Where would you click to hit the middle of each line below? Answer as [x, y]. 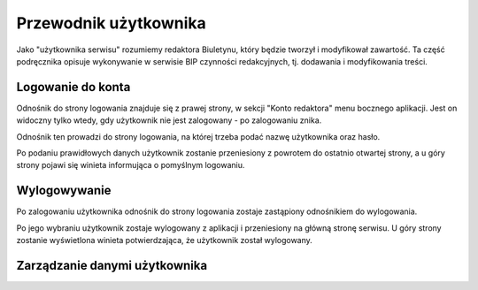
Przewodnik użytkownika [112, 23]
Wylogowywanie [64, 191]
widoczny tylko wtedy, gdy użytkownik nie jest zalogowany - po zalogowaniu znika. [169, 120]
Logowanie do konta [73, 87]
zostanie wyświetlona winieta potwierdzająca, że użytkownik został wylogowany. [165, 240]
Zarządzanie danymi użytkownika [112, 265]
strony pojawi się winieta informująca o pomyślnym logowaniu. [131, 165]
